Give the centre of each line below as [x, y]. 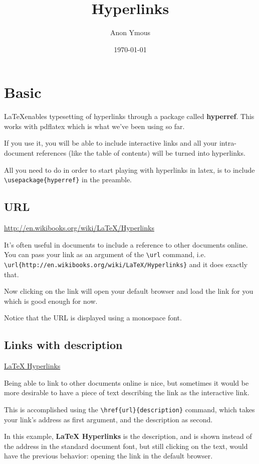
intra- [228, 143]
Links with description [63, 345]
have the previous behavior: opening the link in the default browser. [108, 456]
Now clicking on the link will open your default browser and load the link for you [129, 291]
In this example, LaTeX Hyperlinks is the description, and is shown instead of [128, 436]
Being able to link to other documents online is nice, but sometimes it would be [126, 382]
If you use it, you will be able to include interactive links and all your [111, 143]
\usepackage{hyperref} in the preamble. [68, 180]
